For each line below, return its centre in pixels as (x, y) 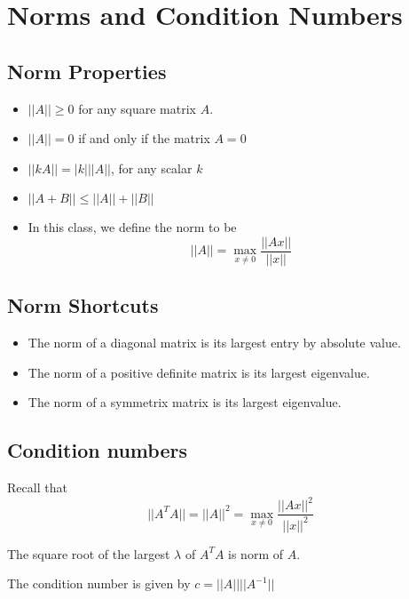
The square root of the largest (89, 553)
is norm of (256, 553)
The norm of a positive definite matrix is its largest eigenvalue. (199, 372)
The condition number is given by (99, 583)
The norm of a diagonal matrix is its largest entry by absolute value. (214, 343)
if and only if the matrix (144, 138)
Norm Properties (87, 71)
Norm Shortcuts (83, 305)
